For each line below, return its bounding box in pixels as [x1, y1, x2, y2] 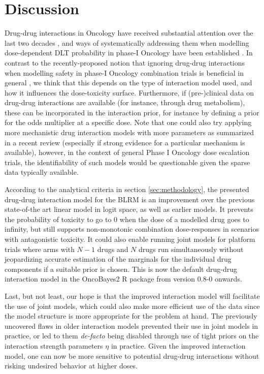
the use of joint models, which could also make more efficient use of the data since [5, 300, 260, 311]
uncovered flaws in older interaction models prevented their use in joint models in [5, 320, 258, 331]
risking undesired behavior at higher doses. [5, 360, 138, 371]
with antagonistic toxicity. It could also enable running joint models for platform [5, 234, 255, 244]
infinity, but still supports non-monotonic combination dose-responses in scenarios [5, 224, 259, 234]
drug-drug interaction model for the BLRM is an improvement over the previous [5, 194, 255, 204]
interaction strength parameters [5, 340, 103, 351]
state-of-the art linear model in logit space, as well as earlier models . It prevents [5, 204, 253, 214]
